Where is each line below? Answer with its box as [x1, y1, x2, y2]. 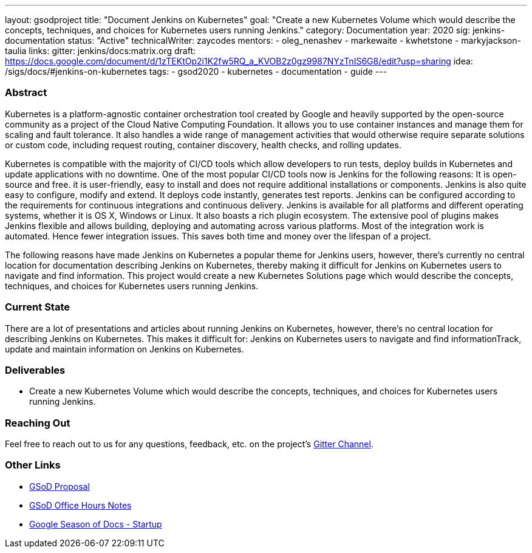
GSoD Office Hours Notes [29, 500, 132, 510]
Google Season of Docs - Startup [29, 518, 162, 529]
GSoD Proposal [29, 481, 90, 492]
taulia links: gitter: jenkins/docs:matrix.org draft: [5, 46, 196, 56]
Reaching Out [5, 416, 70, 429]
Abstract [5, 86, 47, 99]
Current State [5, 301, 70, 314]
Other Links [5, 459, 61, 472]
